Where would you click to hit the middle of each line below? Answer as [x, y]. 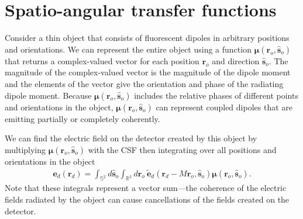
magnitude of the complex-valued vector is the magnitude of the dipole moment [148, 72]
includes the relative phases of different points [216, 95]
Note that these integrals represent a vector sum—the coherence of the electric [146, 188]
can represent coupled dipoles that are [224, 107]
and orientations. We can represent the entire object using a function [128, 49]
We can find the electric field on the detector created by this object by [131, 138]
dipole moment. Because [48, 95]
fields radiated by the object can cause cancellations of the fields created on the [147, 199]
